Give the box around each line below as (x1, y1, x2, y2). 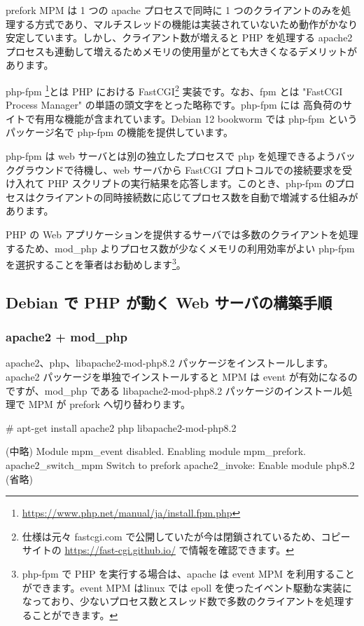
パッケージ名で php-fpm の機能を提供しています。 (6, 125, 233, 140)
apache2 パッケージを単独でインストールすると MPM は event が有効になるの (6, 369, 358, 383)
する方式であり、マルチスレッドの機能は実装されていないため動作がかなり (15, 16, 358, 31)
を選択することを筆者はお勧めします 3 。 (6, 255, 186, 271)
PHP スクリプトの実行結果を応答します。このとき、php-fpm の (48, 176, 335, 191)
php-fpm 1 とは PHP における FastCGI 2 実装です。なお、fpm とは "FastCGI (6, 81, 343, 98)
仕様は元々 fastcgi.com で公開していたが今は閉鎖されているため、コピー (22, 529, 351, 543)
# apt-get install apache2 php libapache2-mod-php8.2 (6, 420, 237, 435)
